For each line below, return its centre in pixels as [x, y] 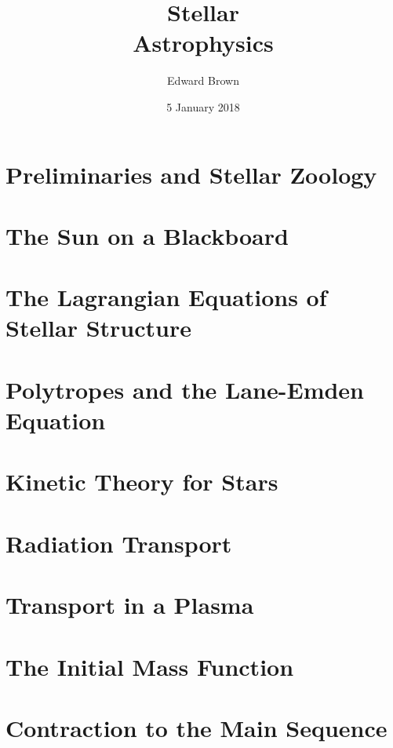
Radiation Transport [119, 543]
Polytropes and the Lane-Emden [185, 389]
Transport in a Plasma [130, 605]
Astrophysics [203, 43]
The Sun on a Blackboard [147, 235]
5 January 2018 [203, 106]
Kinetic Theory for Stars [142, 482]
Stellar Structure [98, 328]
